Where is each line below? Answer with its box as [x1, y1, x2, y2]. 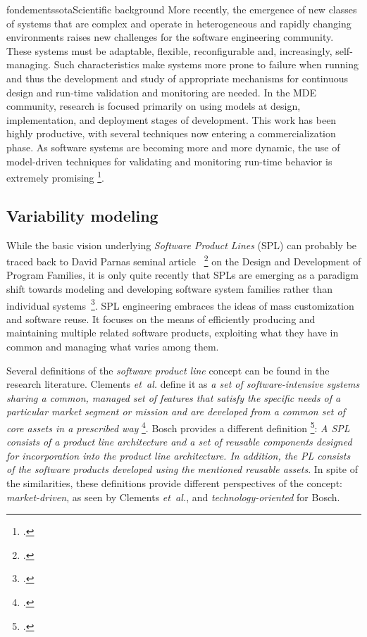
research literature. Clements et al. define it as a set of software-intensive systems [6, 377, 360, 391]
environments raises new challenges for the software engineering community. [6, 30, 334, 44]
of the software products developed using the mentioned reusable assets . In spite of [6, 462, 358, 477]
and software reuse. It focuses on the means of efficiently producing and [6, 311, 316, 326]
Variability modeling [6, 204, 158, 226]
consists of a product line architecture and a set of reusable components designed [6, 434, 352, 449]
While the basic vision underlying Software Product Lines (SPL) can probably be [6, 237, 357, 252]
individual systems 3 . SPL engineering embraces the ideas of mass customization [6, 296, 354, 313]
